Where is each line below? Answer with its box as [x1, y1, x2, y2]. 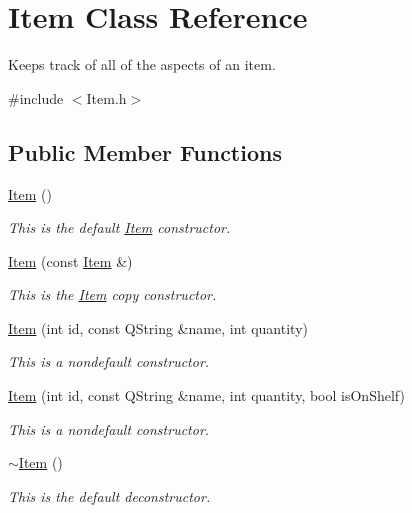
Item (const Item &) [8, 250, 133, 271]
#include [8, 87, 64, 108]
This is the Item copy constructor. [8, 284, 217, 305]
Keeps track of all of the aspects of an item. [8, 54, 276, 75]
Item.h [86, 87, 127, 108]
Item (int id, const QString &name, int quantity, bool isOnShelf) [8, 385, 405, 406]
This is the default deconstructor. [8, 485, 211, 506]
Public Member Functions [8, 136, 282, 167]
